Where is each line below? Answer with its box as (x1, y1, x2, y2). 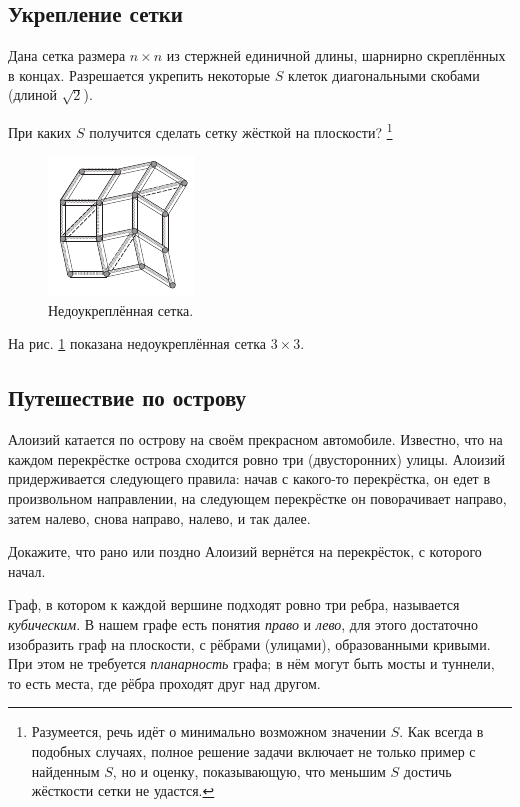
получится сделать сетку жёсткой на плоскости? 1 (89, 118, 393, 142)
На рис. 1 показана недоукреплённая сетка (8, 333, 266, 354)
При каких (8, 121, 72, 142)
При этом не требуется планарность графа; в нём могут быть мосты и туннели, (8, 653, 495, 674)
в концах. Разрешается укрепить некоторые (8, 64, 271, 85)
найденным (31, 760, 100, 781)
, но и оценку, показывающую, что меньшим (112, 760, 386, 781)
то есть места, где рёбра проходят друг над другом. (8, 672, 321, 693)
